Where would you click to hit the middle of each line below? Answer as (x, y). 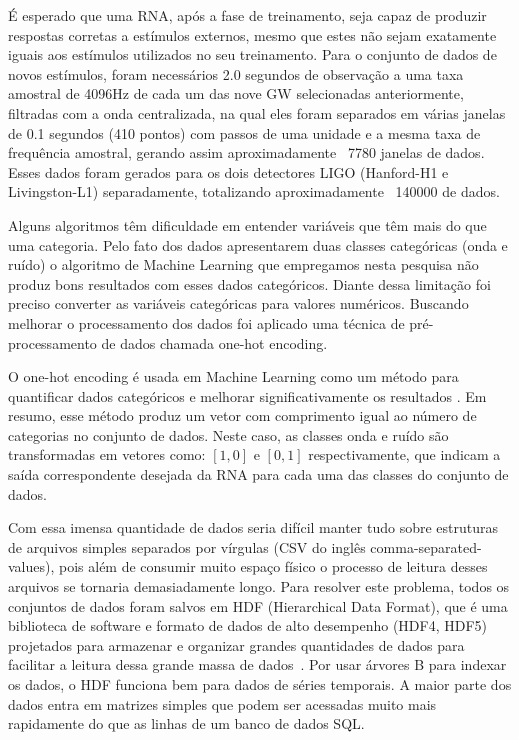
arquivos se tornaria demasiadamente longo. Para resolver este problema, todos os (259, 586)
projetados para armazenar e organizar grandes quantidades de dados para (236, 644)
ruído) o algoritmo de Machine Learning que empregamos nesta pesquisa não (243, 264)
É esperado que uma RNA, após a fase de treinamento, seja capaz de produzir (247, 15)
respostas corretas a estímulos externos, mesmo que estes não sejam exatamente (252, 34)
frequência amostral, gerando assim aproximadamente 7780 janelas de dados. (246, 152)
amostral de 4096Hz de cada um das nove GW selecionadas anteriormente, (236, 93)
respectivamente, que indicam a (404, 454)
